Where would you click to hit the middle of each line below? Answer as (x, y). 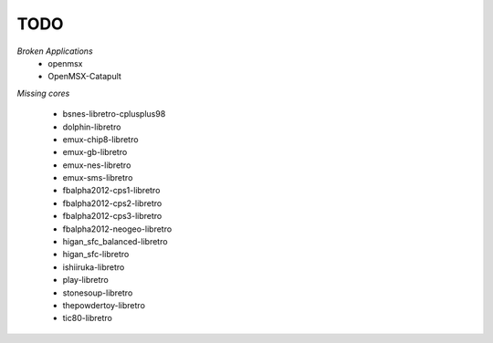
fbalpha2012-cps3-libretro (112, 216)
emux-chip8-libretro (100, 139)
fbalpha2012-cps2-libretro (112, 203)
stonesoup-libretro (98, 293)
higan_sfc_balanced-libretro (115, 242)
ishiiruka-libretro (94, 267)
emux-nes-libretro (97, 165)
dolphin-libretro (92, 127)
